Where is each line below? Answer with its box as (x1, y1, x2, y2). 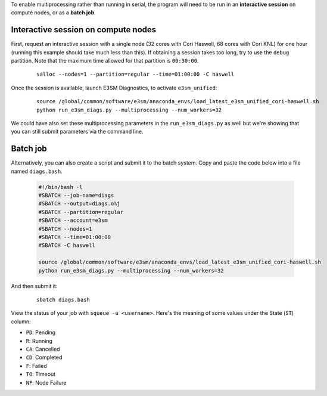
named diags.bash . (11, 168, 63, 175)
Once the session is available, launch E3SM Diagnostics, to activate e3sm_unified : (11, 84, 217, 91)
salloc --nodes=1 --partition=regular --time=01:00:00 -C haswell (36, 71, 235, 78)
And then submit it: (11, 282, 58, 289)
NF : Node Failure (26, 379, 67, 386)
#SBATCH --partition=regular (38, 209, 124, 215)
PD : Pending (26, 329, 56, 336)
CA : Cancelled (26, 345, 60, 352)
